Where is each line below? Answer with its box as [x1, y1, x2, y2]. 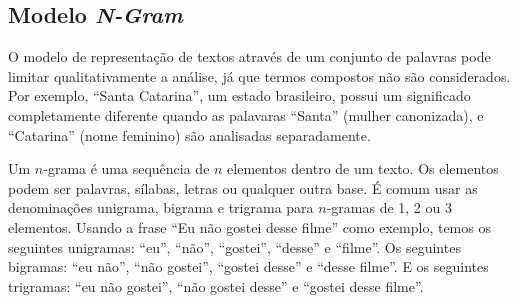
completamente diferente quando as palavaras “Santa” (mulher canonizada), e [8, 104, 484, 125]
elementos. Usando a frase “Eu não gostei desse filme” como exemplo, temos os [8, 216, 491, 237]
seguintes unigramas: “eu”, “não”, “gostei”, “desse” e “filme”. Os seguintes [8, 236, 461, 257]
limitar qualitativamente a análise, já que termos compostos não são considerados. [8, 65, 511, 86]
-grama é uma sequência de [43, 158, 210, 179]
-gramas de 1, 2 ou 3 [326, 197, 452, 218]
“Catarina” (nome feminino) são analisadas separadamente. [8, 124, 371, 145]
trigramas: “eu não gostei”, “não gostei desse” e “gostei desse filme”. [8, 275, 424, 296]
